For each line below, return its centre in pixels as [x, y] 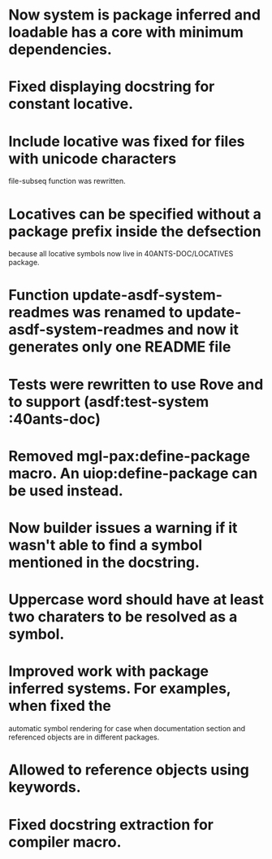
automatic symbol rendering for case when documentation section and [127, 729]
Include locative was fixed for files [127, 141]
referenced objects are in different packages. [84, 737]
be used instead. [66, 491]
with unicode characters [93, 158]
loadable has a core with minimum [126, 32]
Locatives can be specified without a [135, 214]
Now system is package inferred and [135, 15]
